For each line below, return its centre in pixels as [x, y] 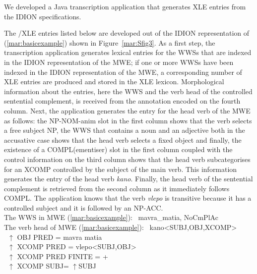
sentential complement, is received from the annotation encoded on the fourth [122, 101]
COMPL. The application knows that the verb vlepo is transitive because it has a [128, 198]
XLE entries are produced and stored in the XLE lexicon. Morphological [114, 82]
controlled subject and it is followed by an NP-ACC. [84, 207]
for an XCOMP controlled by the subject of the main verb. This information [121, 169]
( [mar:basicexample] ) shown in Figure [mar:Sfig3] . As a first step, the [110, 42]
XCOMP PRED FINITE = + [63, 256]
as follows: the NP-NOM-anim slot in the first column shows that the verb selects [128, 120]
